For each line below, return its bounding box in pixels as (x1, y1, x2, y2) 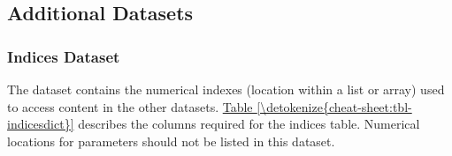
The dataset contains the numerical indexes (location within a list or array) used (7, 80, 445, 98)
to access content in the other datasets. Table (7, 97, 253, 115)
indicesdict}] (7, 115, 74, 133)
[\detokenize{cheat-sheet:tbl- (257, 97, 412, 115)
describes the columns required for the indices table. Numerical (78, 115, 420, 133)
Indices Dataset (7, 45, 120, 67)
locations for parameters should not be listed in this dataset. (7, 131, 335, 150)
